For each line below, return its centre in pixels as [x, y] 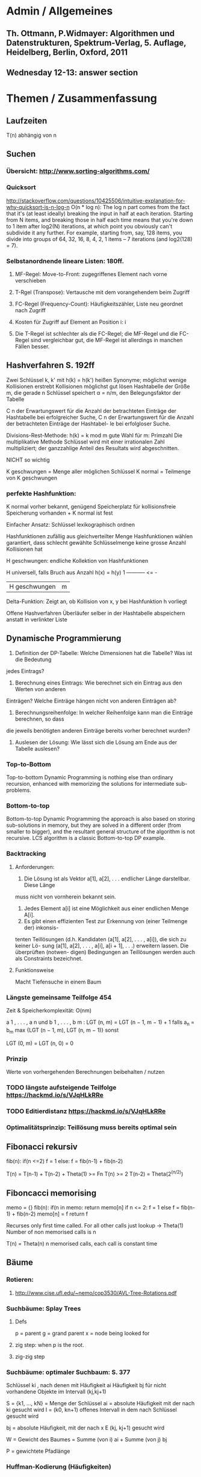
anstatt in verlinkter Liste [37, 619]
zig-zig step [30, 1356]
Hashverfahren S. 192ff [51, 365]
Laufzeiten [27, 121]
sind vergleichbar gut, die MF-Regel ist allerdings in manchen [107, 340]
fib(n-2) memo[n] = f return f [52, 1214]
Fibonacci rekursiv [42, 1147]
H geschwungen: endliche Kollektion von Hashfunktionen [77, 560]
